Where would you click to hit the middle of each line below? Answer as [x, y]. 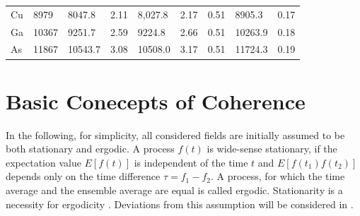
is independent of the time [191, 162]
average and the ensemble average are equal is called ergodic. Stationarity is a [174, 190]
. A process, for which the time [278, 176]
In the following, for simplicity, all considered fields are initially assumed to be [175, 134]
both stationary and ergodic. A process [90, 149]
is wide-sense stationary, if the [272, 149]
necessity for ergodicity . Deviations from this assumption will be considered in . [180, 204]
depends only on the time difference [83, 176]
